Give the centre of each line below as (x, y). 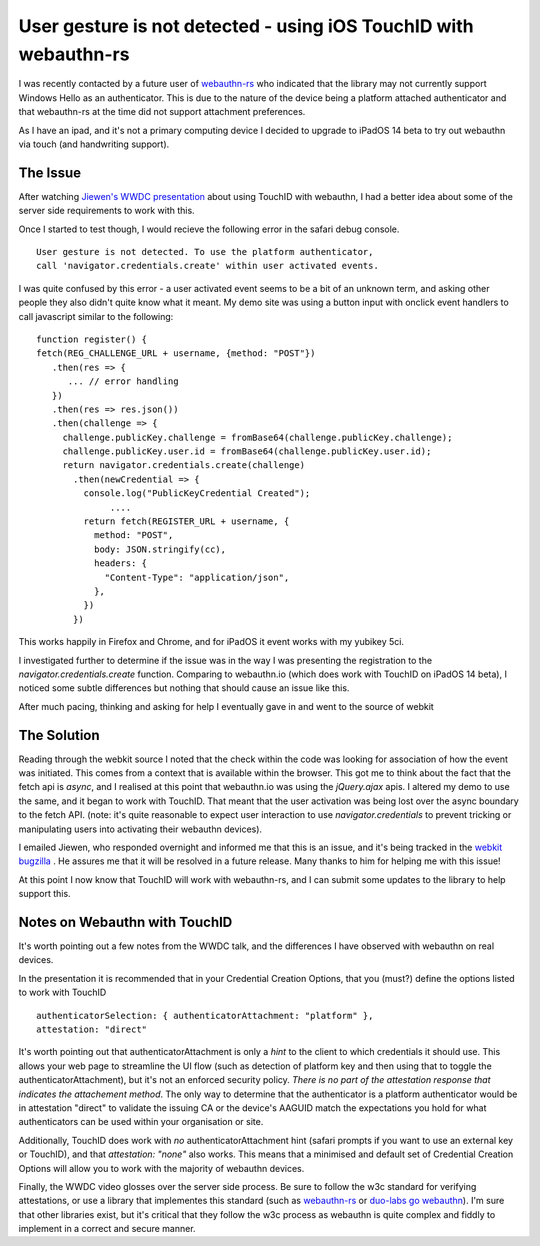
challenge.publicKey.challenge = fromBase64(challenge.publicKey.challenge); (257, 437)
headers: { (120, 563)
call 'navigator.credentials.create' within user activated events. (207, 266)
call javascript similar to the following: (96, 316)
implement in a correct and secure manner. (107, 1229)
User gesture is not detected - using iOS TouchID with (246, 26)
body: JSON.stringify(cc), (160, 549)
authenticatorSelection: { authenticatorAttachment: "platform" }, (205, 1015)
